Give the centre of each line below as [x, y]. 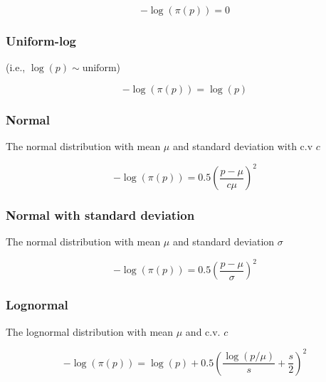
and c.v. [203, 331]
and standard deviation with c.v [243, 146]
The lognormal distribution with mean [90, 331]
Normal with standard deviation [100, 215]
